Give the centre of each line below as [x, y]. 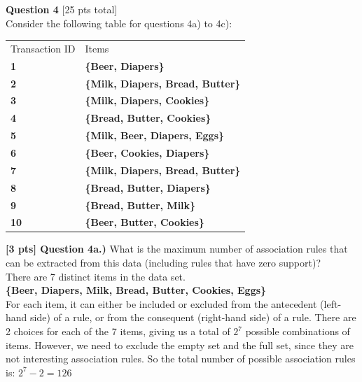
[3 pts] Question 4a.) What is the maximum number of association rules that [177, 249]
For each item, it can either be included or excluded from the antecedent [161, 303]
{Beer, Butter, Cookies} [145, 222]
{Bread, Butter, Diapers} [148, 187]
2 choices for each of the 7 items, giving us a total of [118, 331]
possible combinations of [298, 331]
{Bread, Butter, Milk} [140, 205]
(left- [331, 303]
